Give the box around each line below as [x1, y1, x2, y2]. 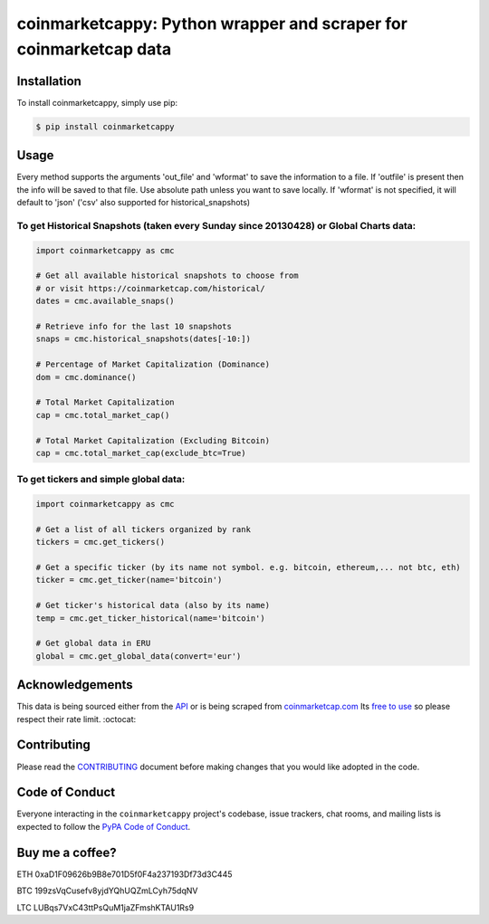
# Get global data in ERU [35, 638, 151, 649]
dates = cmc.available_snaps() [35, 296, 176, 307]
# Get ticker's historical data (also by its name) [35, 600, 271, 611]
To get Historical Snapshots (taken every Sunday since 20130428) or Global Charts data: [16, 219, 417, 232]
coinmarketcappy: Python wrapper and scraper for [16, 14, 407, 33]
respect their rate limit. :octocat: [16, 713, 136, 724]
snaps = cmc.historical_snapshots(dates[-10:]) [35, 334, 251, 344]
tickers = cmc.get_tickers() [35, 537, 166, 548]
